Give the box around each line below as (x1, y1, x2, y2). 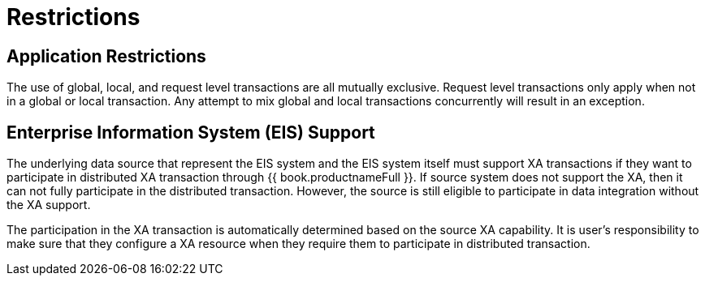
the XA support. (6, 198, 91, 212)
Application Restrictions (6, 45, 206, 66)
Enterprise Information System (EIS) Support (6, 122, 375, 143)
